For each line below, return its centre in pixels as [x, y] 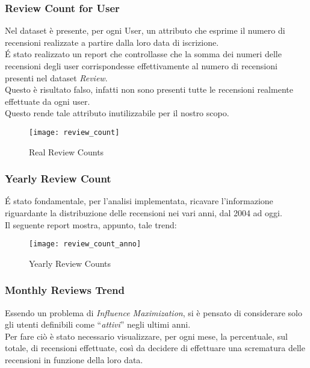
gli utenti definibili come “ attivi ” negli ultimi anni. [98, 324]
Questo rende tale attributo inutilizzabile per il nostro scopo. [117, 113]
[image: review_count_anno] [85, 244]
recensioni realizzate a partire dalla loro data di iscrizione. [112, 42]
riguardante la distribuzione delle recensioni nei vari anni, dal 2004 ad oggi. [144, 213]
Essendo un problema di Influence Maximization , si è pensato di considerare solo [154, 312]
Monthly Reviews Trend [65, 290]
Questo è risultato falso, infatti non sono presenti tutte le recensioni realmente [149, 89]
